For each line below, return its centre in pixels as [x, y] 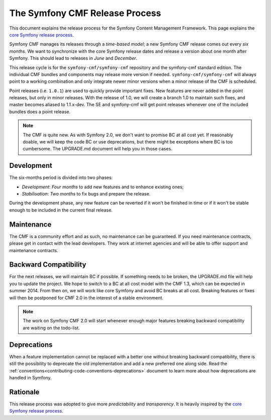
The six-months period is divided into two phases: [61, 177]
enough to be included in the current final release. [61, 210]
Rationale [24, 392]
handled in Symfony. [31, 377]
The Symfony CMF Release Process [85, 13]
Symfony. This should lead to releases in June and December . [73, 58]
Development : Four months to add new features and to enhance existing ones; [103, 187]
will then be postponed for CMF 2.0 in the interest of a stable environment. [86, 298]
